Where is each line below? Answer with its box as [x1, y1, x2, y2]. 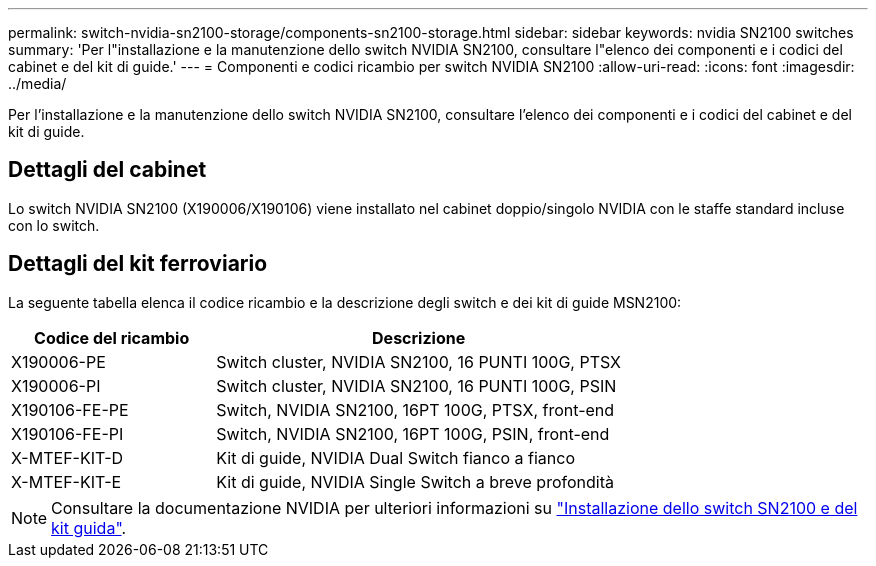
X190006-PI [11, 375, 101, 396]
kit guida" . [51, 517, 127, 538]
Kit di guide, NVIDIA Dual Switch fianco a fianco [216, 447, 575, 468]
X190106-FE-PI [11, 423, 124, 444]
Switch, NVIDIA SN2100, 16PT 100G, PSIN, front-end [216, 423, 610, 444]
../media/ [8, 75, 67, 92]
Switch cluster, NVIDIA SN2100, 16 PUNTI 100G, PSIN [216, 375, 617, 396]
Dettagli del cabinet [8, 157, 207, 183]
